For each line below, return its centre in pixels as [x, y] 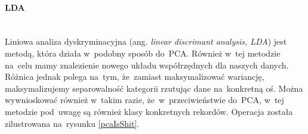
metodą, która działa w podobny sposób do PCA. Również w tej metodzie [143, 53]
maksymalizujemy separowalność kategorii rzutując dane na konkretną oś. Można [154, 88]
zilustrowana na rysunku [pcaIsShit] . [72, 123]
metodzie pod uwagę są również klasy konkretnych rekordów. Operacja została [149, 111]
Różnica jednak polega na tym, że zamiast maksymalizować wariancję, [135, 77]
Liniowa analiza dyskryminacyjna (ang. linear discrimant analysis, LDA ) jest [146, 41]
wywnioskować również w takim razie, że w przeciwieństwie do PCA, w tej [144, 100]
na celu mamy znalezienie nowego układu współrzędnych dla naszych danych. [147, 65]
